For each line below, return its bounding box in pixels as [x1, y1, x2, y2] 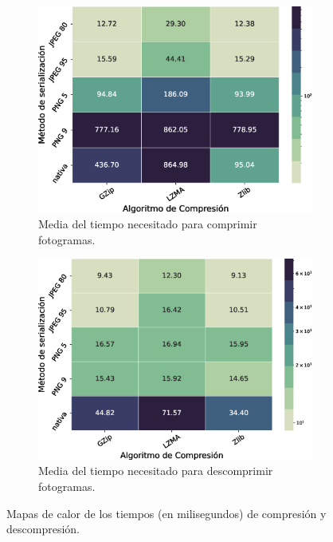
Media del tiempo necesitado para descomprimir [38, 462, 273, 479]
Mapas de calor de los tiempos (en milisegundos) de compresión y [6, 504, 327, 521]
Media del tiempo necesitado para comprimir [38, 216, 257, 232]
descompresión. [6, 520, 80, 537]
